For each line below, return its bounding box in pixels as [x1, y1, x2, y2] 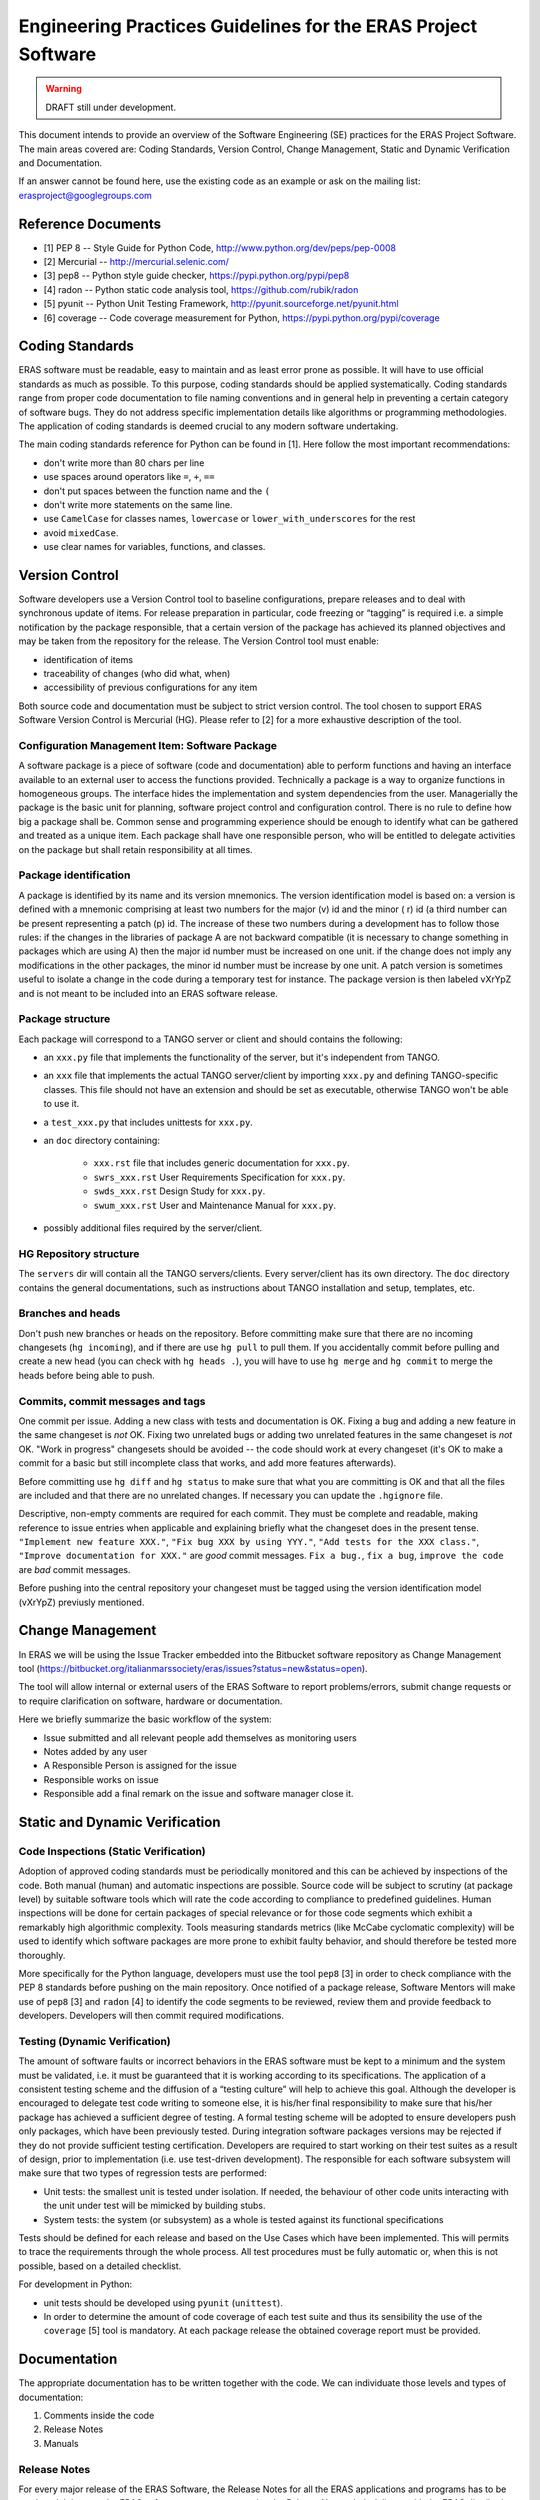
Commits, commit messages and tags [18, 1394, 206, 1408]
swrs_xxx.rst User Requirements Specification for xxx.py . [93, 1171, 346, 1183]
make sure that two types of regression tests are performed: [18, 2167, 267, 2179]
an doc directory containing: [43, 1135, 160, 1147]
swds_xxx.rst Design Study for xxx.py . [93, 1185, 266, 1197]
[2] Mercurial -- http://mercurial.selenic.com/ [43, 255, 230, 267]
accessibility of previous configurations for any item [43, 681, 258, 694]
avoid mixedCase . [43, 526, 119, 539]
